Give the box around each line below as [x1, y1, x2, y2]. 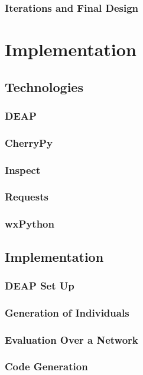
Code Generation [5, 359, 88, 374]
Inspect [5, 162, 41, 177]
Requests [5, 189, 48, 204]
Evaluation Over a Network [5, 332, 138, 347]
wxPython [5, 216, 54, 231]
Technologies [5, 77, 83, 96]
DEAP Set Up [5, 278, 74, 292]
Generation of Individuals [5, 305, 129, 320]
